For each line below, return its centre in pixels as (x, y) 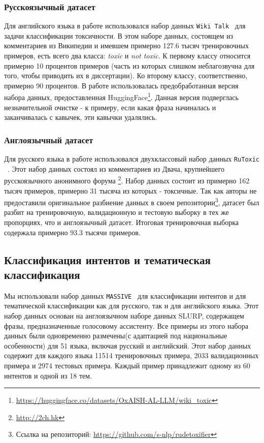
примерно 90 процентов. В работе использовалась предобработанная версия (121, 85)
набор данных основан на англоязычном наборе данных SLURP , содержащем (124, 316)
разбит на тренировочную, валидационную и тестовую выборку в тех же (117, 212)
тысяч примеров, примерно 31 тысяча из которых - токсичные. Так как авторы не (130, 190)
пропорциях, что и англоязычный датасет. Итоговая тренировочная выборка (122, 222)
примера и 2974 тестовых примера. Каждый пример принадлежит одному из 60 (127, 366)
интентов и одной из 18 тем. (48, 375)
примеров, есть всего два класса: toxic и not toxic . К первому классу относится (127, 56)
